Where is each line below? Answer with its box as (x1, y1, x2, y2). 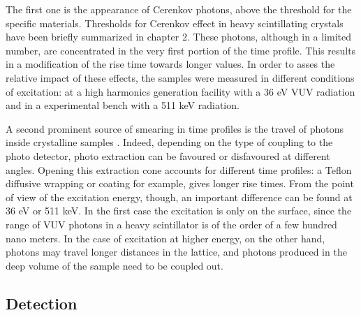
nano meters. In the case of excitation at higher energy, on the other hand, (6, 230, 325, 245)
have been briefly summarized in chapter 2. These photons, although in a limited (6, 29, 352, 44)
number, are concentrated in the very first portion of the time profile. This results (6, 43, 356, 57)
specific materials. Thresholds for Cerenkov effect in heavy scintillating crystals (6, 15, 344, 30)
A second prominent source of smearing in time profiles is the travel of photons (6, 121, 344, 135)
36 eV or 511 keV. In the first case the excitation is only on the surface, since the (6, 203, 352, 218)
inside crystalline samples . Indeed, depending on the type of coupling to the (6, 135, 333, 149)
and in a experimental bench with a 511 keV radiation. (6, 98, 240, 112)
